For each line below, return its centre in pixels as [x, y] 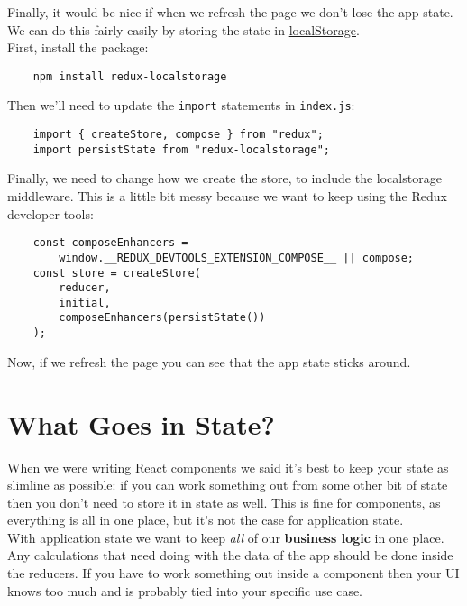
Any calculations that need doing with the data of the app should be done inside [230, 555]
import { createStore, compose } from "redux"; [178, 135]
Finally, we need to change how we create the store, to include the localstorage [224, 178]
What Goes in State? [141, 423]
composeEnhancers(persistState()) [162, 318]
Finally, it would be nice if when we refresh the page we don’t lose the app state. [230, 12]
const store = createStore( [117, 273]
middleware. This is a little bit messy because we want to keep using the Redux [227, 196]
